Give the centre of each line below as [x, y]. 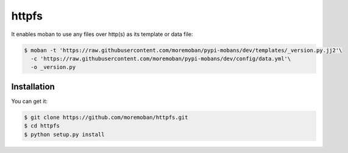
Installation [33, 86]
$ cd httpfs [42, 126]
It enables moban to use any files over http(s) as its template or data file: [102, 34]
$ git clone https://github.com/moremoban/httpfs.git [106, 117]
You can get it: [30, 101]
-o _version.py [53, 67]
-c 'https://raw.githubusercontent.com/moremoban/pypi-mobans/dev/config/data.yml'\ [161, 59]
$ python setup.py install [64, 134]
